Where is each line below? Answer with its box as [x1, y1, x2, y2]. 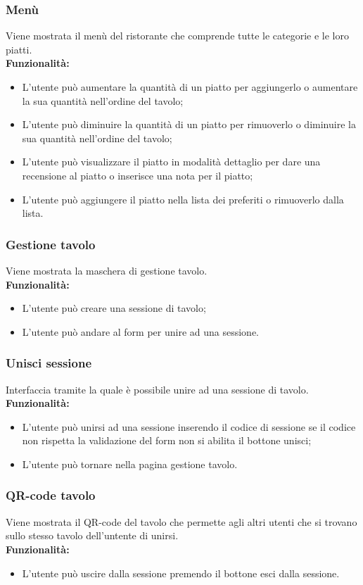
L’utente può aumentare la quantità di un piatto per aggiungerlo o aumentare [22, 80, 358, 94]
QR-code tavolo [6, 486, 96, 504]
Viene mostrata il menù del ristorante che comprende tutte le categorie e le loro [6, 28, 349, 43]
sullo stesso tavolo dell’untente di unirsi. [6, 528, 179, 543]
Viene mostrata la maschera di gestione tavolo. [6, 263, 208, 277]
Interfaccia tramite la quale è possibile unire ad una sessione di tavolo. [6, 382, 309, 396]
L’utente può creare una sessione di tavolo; [22, 301, 206, 315]
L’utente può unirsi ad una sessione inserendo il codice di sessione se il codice [22, 419, 356, 434]
